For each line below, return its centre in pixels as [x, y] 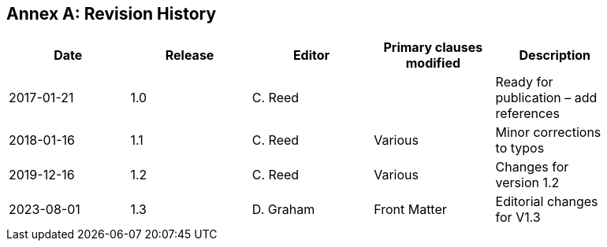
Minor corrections [548, 133]
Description [555, 55]
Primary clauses [433, 48]
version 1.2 [527, 183]
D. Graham [283, 210]
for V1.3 [518, 218]
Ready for [524, 82]
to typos [520, 148]
